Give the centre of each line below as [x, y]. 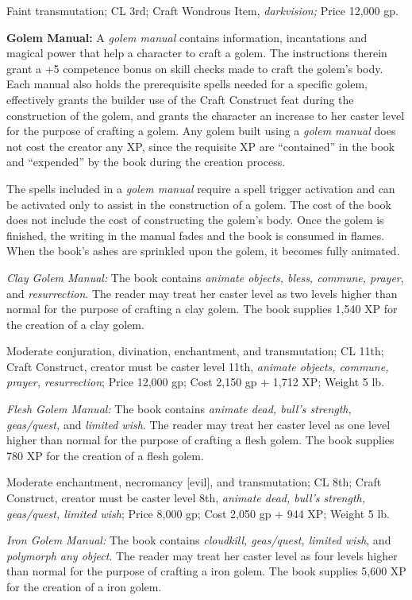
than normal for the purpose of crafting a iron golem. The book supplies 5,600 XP [206, 571]
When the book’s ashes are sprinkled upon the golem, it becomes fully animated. [203, 251]
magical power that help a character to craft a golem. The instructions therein [197, 53]
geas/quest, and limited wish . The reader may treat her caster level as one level [198, 424]
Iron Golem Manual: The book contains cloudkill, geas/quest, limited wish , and [199, 540]
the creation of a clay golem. [75, 324]
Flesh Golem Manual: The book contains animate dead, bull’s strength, [179, 409]
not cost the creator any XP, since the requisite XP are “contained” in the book [201, 146]
